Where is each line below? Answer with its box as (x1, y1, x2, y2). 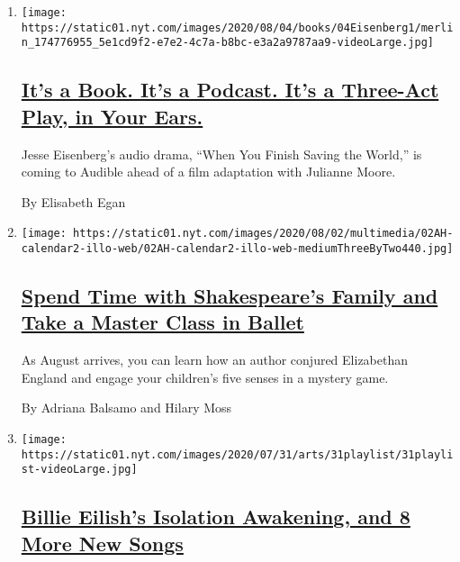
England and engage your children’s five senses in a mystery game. (21, 367, 389, 386)
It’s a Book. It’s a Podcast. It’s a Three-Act (21, 76, 439, 104)
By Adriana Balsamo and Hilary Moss (21, 398, 232, 417)
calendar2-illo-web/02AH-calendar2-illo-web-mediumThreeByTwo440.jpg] (21, 242, 454, 255)
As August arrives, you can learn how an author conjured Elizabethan (21, 350, 409, 369)
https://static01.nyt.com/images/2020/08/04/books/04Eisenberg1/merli (21, 21, 454, 34)
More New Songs (21, 529, 184, 557)
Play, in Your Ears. (21, 102, 203, 130)
